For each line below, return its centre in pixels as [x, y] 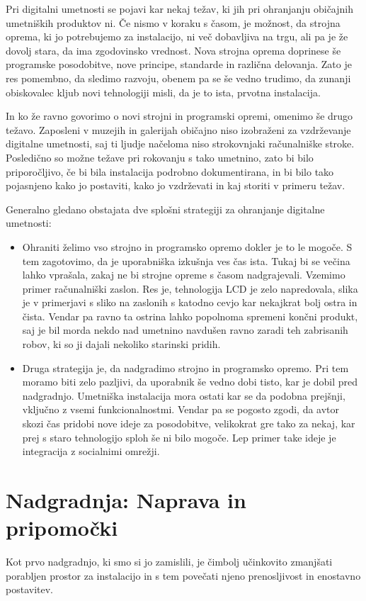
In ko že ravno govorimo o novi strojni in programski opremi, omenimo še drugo [179, 116]
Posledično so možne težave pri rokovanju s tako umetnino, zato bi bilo [160, 157]
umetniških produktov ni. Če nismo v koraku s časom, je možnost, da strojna [173, 22]
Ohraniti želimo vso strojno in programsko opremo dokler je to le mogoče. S [187, 246]
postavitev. [29, 589]
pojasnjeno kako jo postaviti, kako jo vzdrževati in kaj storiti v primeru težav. [176, 185]
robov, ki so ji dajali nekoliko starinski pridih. [121, 344]
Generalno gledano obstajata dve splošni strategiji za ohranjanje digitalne [165, 209]
